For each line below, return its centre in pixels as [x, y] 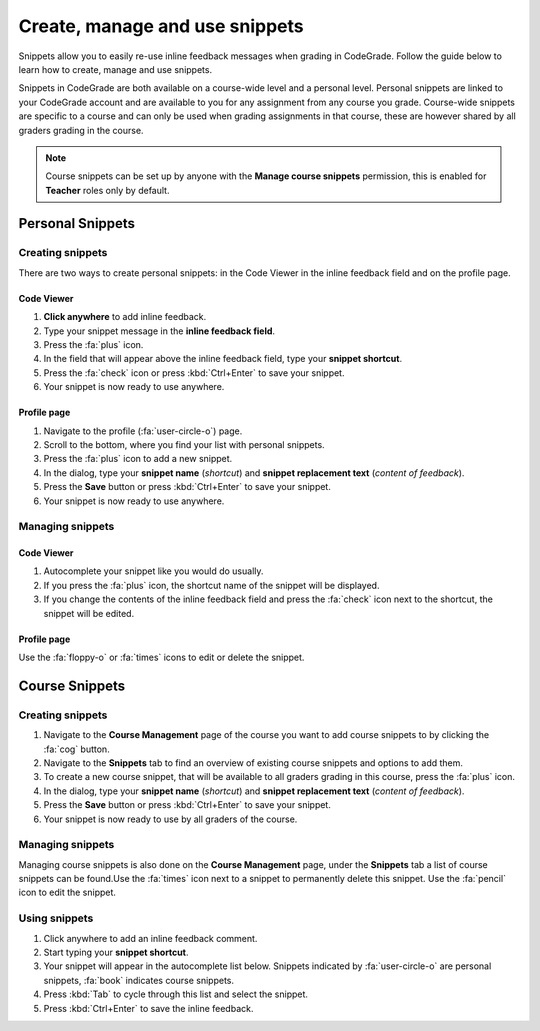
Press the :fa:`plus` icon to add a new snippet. [138, 459]
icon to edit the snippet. [67, 892]
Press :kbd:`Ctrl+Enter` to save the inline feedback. [148, 1008]
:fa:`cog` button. [76, 749]
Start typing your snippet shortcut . [116, 952]
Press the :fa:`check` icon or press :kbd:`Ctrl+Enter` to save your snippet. [194, 372]
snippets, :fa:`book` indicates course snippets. [139, 980]
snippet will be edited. [89, 613]
